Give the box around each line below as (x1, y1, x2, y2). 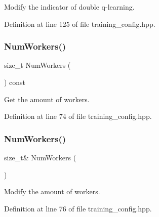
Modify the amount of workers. (4, 186, 100, 197)
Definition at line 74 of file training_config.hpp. (4, 111, 152, 121)
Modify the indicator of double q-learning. (4, 2, 135, 12)
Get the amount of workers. (4, 94, 90, 104)
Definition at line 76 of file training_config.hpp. (4, 203, 152, 213)
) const (4, 77, 26, 87)
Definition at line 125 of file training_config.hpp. (4, 18, 155, 29)
